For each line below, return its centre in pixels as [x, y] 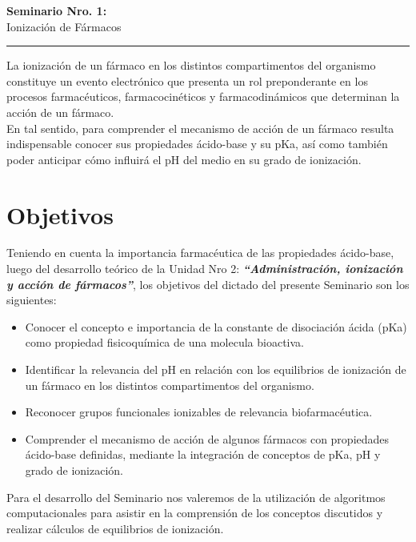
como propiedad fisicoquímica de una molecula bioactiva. [164, 342]
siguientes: [32, 300]
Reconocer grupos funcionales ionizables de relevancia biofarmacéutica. [199, 412]
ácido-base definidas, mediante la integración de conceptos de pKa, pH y [203, 454]
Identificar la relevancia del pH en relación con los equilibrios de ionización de [216, 369]
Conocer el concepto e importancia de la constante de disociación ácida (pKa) [216, 326]
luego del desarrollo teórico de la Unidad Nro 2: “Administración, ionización [205, 269]
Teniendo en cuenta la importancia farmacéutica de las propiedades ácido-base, [200, 253]
